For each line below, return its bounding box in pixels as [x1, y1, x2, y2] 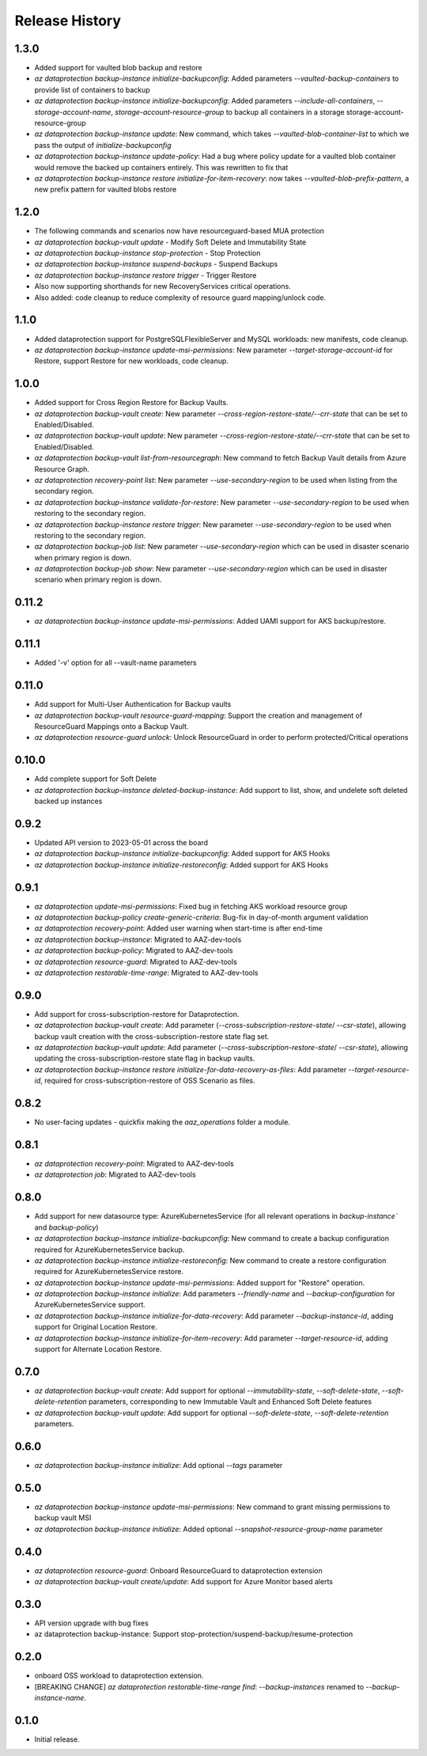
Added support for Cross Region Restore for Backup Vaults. [34, 398, 229, 408]
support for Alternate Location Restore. [34, 1344, 162, 1354]
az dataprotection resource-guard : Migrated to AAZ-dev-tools [34, 957, 237, 966]
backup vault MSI [34, 1513, 92, 1523]
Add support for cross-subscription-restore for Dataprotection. [34, 1009, 240, 1018]
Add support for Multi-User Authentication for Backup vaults [34, 700, 232, 709]
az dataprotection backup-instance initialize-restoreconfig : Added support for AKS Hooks [34, 859, 329, 870]
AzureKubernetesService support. [34, 1300, 146, 1310]
